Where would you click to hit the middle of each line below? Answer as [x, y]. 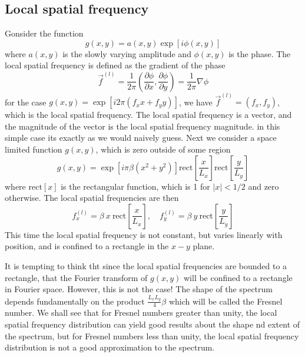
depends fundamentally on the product [75, 301]
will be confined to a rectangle [238, 277]
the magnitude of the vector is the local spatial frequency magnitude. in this [142, 126]
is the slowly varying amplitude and [127, 53]
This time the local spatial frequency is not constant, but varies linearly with [144, 234]
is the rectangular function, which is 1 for [135, 186]
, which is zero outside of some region [163, 149]
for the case [26, 102]
